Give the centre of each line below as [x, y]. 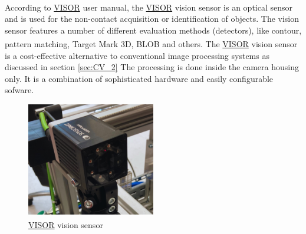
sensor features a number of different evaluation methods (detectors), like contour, [153, 30]
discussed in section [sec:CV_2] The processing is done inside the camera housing [152, 67]
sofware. [19, 90]
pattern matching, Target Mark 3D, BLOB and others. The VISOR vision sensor [151, 44]
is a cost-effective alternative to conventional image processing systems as [137, 55]
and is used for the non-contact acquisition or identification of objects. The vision [152, 19]
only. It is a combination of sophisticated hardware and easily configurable [139, 78]
